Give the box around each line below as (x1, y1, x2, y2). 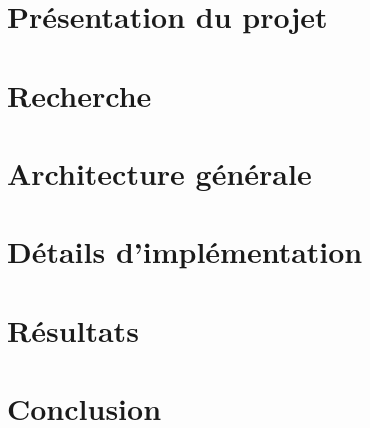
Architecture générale (7, 152, 312, 193)
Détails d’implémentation (7, 231, 363, 272)
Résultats (7, 309, 139, 350)
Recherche (7, 74, 152, 115)
